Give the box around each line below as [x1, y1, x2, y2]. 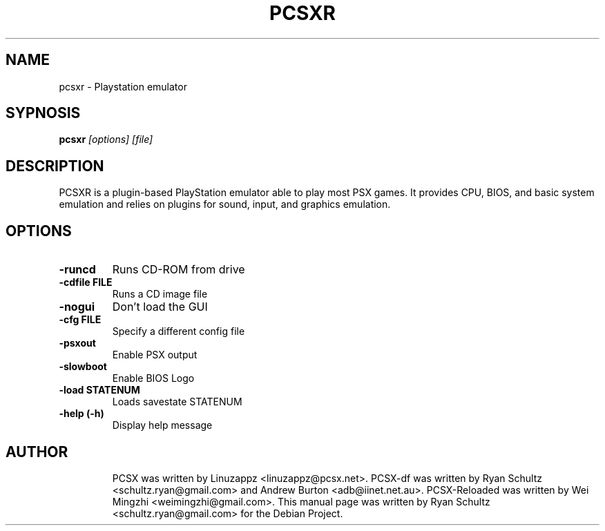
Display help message [112, 419, 213, 432]
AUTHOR [6, 443, 68, 461]
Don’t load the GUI [112, 300, 208, 314]
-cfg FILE [59, 313, 102, 326]
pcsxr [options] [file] [59, 133, 153, 146]
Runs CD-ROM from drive [112, 262, 245, 277]
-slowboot [59, 360, 107, 373]
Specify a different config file [112, 325, 245, 338]
